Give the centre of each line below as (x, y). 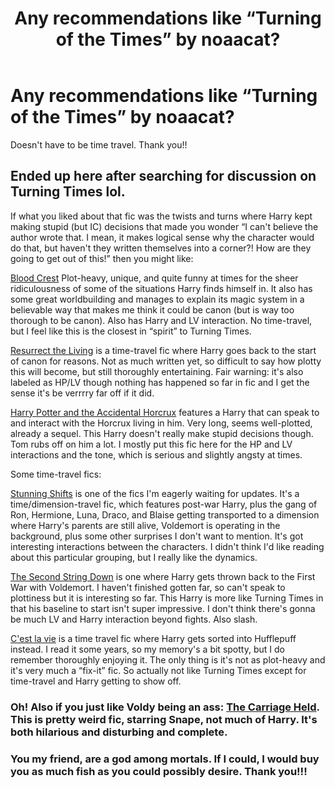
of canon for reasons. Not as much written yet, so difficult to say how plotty (166, 361)
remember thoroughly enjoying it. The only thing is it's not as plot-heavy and (168, 659)
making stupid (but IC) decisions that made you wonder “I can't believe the (164, 226)
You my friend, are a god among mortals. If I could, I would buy (165, 759)
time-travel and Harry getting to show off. (96, 681)
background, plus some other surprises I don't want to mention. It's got (157, 536)
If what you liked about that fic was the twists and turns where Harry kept (161, 216)
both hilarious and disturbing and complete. (119, 732)
